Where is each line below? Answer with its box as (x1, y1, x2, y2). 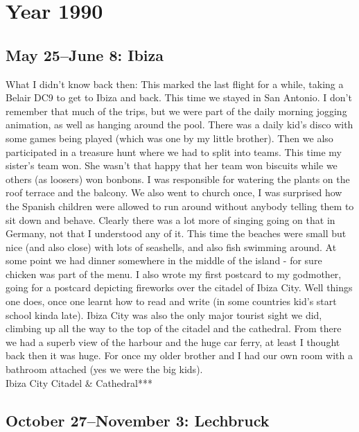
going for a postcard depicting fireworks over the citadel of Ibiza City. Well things (6, 280, 353, 295)
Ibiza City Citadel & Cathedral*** (6, 375, 152, 390)
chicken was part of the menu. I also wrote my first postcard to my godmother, (6, 266, 342, 281)
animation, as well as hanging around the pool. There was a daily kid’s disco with (6, 117, 353, 132)
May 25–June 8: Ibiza (6, 44, 164, 65)
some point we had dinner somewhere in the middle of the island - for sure (6, 253, 322, 268)
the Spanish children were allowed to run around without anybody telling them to (6, 198, 354, 213)
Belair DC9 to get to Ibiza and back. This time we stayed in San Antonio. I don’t (6, 90, 352, 105)
